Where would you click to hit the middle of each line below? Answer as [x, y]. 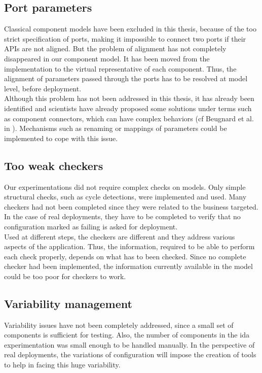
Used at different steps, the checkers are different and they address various [120, 236]
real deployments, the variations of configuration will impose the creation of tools [130, 354]
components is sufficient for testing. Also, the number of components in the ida [127, 335]
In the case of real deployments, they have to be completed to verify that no [122, 216]
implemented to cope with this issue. [61, 138]
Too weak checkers [54, 165]
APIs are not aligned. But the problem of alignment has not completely [115, 48]
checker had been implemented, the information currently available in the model [128, 266]
